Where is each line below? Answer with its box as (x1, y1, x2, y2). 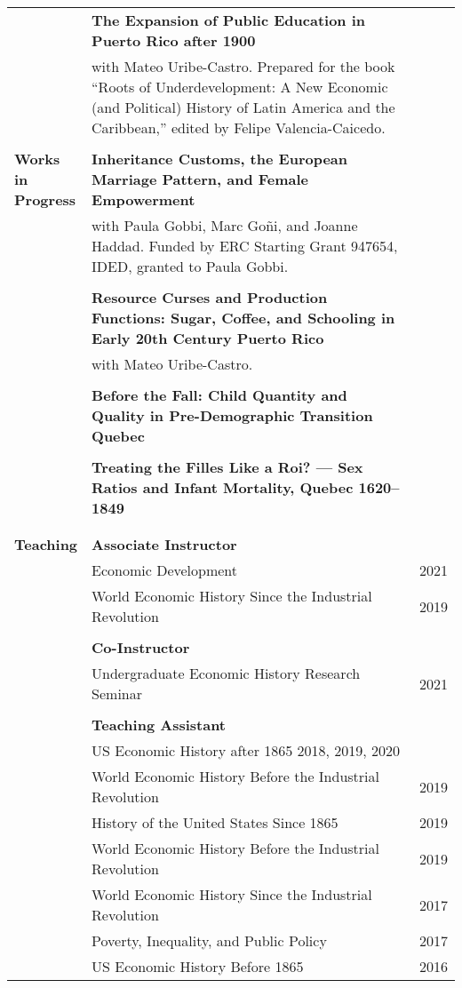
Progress (14, 189, 76, 210)
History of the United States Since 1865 (92, 812, 339, 833)
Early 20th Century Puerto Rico (92, 328, 324, 348)
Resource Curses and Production (92, 287, 328, 307)
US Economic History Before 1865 (92, 956, 304, 976)
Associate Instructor (92, 534, 237, 554)
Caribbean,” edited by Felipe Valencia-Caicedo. (92, 117, 386, 138)
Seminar (92, 683, 143, 704)
